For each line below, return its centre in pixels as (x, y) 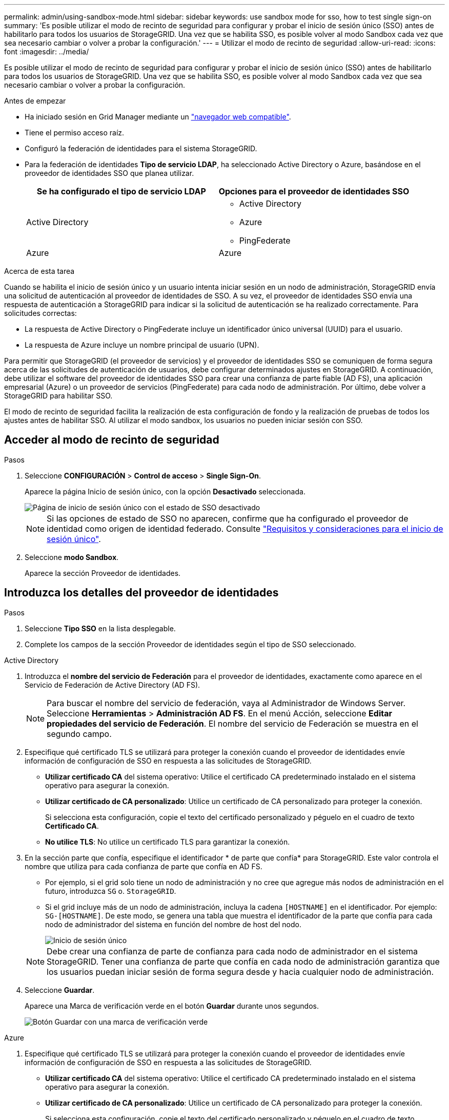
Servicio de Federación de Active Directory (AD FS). (113, 685)
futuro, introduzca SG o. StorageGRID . (111, 891)
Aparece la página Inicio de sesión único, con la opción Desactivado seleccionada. (165, 491)
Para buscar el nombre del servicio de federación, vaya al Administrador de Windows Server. (226, 703)
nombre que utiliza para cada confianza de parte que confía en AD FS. (144, 866)
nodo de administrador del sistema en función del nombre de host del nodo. (173, 924)
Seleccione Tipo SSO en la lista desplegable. (100, 628)
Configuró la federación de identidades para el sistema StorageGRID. (141, 148)
